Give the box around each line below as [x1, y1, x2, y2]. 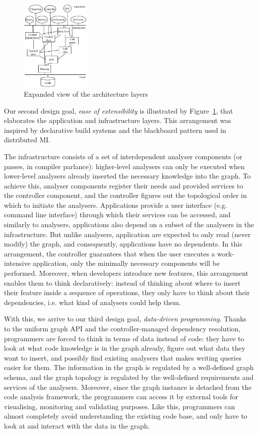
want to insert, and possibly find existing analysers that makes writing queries [4, 352, 242, 363]
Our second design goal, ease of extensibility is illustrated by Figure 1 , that [4, 105, 233, 116]
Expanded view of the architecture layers [24, 88, 148, 99]
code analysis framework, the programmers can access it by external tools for [4, 391, 239, 402]
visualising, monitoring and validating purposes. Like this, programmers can [4, 401, 235, 411]
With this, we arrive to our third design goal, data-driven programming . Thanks [4, 313, 247, 324]
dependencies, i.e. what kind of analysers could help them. [4, 297, 181, 307]
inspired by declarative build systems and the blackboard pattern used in [4, 124, 226, 135]
